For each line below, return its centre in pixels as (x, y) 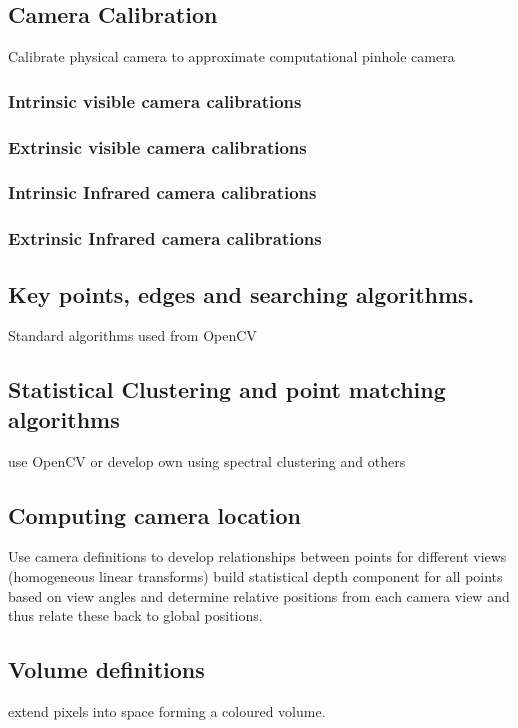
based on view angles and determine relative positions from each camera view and (259, 595)
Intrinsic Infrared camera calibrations (162, 192)
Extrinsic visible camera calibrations (157, 146)
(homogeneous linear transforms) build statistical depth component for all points (255, 575)
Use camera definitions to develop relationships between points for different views (257, 556)
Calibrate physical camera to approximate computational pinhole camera (231, 56)
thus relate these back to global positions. (135, 615)
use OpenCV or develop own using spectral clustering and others (207, 460)
